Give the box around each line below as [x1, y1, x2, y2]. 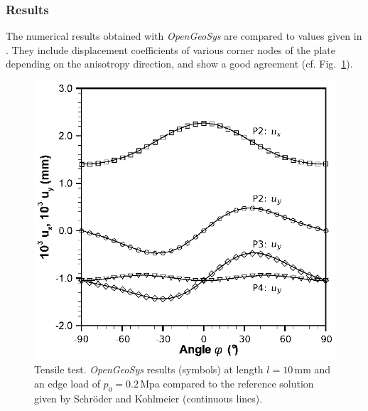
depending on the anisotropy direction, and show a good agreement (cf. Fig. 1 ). [6, 56, 353, 71]
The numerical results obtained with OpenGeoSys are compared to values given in [6, 28, 362, 43]
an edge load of [34, 375, 100, 390]
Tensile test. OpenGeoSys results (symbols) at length [34, 362, 264, 377]
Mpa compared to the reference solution [140, 375, 314, 390]
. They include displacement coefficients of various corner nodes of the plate [6, 42, 335, 57]
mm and [294, 362, 331, 377]
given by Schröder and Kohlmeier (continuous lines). [34, 390, 263, 405]
